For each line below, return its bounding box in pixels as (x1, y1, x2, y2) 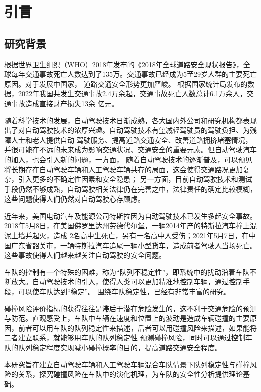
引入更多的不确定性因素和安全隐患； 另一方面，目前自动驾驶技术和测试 (18, 174, 252, 184)
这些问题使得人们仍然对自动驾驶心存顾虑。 (4, 193, 145, 204)
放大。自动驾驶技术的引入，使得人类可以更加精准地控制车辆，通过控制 (11, 276, 243, 287)
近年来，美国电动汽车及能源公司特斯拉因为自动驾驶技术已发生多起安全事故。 (4, 210, 257, 221)
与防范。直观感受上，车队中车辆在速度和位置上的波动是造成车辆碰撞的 (4, 313, 236, 323)
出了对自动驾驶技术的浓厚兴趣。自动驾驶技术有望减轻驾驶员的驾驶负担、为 (4, 125, 250, 135)
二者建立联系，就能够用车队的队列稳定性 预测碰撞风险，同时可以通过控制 (4, 332, 245, 343)
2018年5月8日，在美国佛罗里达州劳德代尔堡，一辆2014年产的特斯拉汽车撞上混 (4, 220, 257, 231)
